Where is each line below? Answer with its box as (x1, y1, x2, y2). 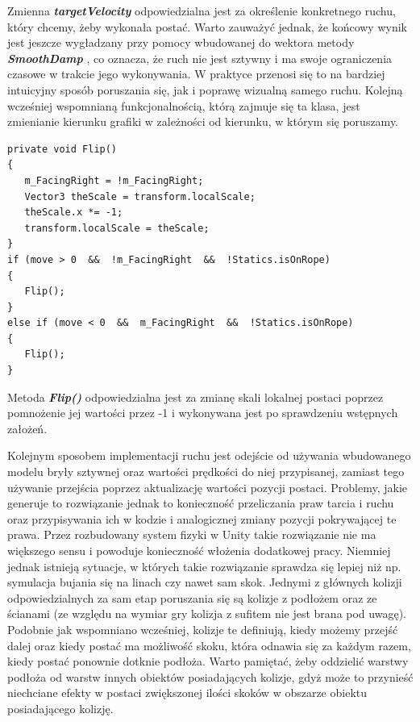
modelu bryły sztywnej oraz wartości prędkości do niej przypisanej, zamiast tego (7, 463, 405, 480)
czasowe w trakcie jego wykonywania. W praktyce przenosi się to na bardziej (7, 65, 385, 82)
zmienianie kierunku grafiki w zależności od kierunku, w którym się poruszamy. (7, 113, 398, 130)
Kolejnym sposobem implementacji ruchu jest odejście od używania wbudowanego (7, 447, 411, 464)
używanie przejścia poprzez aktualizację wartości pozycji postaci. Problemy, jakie (7, 478, 408, 495)
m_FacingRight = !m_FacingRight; (24, 174, 204, 186)
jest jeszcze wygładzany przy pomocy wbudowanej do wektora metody (7, 34, 355, 51)
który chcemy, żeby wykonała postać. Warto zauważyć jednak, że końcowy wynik (7, 18, 407, 35)
